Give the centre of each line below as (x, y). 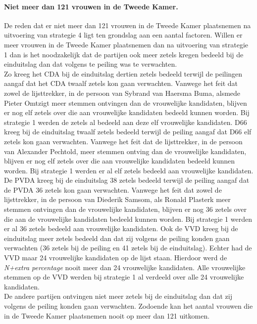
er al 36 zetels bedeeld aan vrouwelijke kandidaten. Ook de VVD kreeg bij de (121, 228)
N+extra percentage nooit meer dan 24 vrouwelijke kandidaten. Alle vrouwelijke (125, 267)
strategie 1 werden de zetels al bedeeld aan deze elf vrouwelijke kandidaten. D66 (126, 122)
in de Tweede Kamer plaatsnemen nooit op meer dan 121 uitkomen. (107, 315)
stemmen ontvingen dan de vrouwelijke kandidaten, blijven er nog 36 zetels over (125, 209)
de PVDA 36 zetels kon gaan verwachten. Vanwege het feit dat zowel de (113, 189)
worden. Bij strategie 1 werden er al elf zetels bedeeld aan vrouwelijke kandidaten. (129, 170)
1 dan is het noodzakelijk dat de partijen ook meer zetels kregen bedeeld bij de (124, 54)
